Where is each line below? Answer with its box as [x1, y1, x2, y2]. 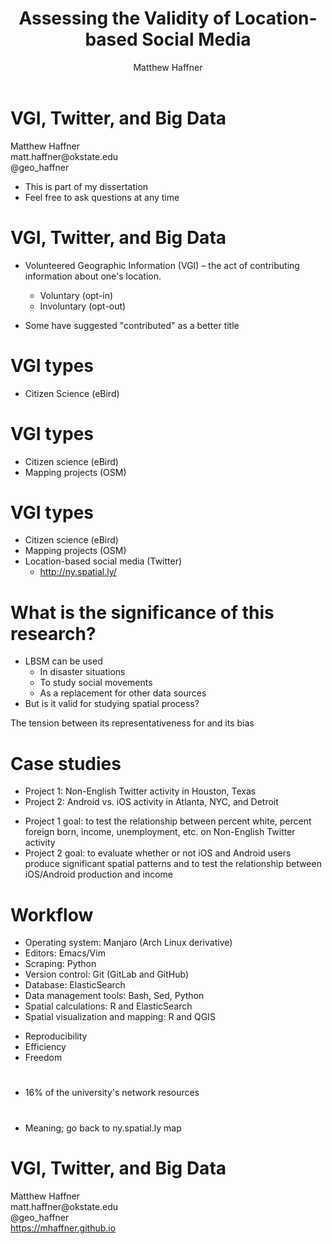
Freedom [24, 1052, 63, 1064]
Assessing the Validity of [18, 7, 232, 30]
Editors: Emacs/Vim [24, 947, 106, 959]
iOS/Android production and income [24, 868, 173, 881]
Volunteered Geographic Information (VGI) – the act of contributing [24, 259, 300, 271]
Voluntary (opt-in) [39, 289, 114, 301]
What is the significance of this [10, 601, 275, 624]
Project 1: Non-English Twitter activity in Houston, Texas [24, 785, 257, 797]
